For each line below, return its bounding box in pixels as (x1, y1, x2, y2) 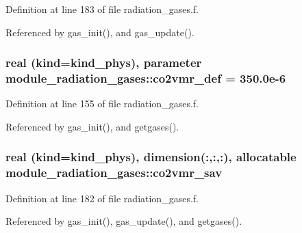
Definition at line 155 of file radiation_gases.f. (5, 96, 199, 111)
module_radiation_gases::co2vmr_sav (5, 164, 223, 181)
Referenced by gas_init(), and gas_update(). (5, 25, 194, 39)
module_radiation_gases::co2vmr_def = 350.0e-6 (5, 70, 286, 87)
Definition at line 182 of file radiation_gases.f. (5, 191, 199, 205)
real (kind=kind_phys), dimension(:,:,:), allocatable (5, 148, 297, 165)
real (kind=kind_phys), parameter (5, 54, 202, 71)
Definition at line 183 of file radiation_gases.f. (5, 2, 199, 16)
